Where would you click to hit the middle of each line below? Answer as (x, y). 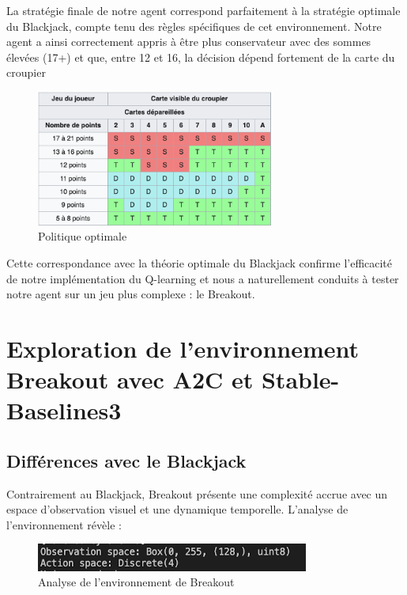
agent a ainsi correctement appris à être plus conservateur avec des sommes (189, 42)
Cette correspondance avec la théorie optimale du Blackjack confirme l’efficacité (200, 262)
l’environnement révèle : (64, 524)
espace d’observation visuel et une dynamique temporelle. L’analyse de (177, 509)
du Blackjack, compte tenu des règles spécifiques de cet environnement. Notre (194, 26)
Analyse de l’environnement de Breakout (136, 582)
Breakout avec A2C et (130, 379)
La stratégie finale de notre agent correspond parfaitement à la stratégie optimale (203, 10)
